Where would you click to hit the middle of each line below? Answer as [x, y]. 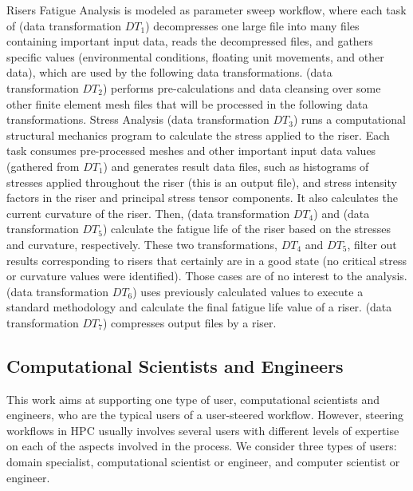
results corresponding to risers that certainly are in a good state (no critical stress [206, 260]
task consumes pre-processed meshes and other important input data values [191, 150]
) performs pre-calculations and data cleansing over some [242, 87]
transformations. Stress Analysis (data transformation [138, 119]
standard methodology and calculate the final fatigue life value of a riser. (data [199, 307]
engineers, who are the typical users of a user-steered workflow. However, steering [205, 415]
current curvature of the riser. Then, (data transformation [148, 213]
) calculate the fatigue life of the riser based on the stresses [246, 229]
